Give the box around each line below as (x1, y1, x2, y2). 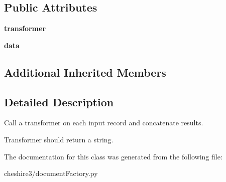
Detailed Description (4, 94, 114, 109)
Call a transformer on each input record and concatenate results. (4, 117, 203, 128)
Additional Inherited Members (4, 64, 166, 80)
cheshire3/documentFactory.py (4, 168, 98, 178)
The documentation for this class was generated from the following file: (4, 151, 222, 161)
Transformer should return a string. (4, 134, 114, 144)
